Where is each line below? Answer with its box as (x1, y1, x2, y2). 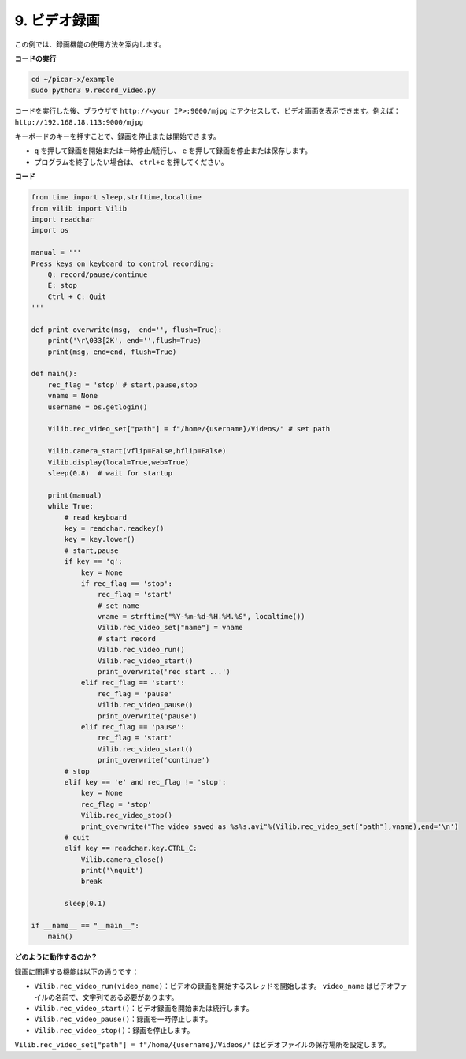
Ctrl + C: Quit (47, 292, 106, 301)
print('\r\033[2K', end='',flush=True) (47, 336, 202, 345)
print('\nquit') (80, 866, 144, 875)
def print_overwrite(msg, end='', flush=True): (31, 325, 223, 334)
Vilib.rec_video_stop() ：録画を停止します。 (34, 1025, 194, 1035)
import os (31, 226, 69, 235)
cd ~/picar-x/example (31, 75, 115, 84)
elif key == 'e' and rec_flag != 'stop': (64, 777, 227, 786)
